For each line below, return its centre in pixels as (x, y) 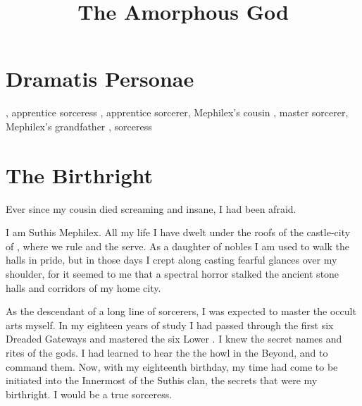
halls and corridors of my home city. (83, 287)
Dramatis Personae (100, 79)
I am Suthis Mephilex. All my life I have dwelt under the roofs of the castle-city (178, 232)
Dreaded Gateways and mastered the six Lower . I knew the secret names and (174, 339)
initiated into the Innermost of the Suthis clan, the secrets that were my (162, 380)
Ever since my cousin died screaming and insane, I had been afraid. (151, 208)
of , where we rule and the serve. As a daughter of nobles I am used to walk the (178, 246)
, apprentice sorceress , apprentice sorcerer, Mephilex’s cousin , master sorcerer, (177, 112)
